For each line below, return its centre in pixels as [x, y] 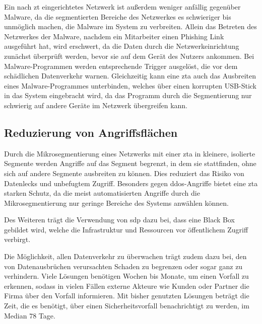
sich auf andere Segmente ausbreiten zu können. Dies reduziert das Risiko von [124, 173]
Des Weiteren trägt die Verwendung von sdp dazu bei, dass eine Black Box [119, 220]
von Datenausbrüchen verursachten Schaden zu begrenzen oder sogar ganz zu [123, 266]
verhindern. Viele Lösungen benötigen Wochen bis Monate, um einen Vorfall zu [126, 276]
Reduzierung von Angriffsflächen [91, 132]
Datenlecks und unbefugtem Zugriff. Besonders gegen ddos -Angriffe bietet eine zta [131, 183]
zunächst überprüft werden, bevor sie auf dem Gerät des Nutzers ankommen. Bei [129, 56]
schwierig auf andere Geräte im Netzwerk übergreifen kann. [96, 105]
